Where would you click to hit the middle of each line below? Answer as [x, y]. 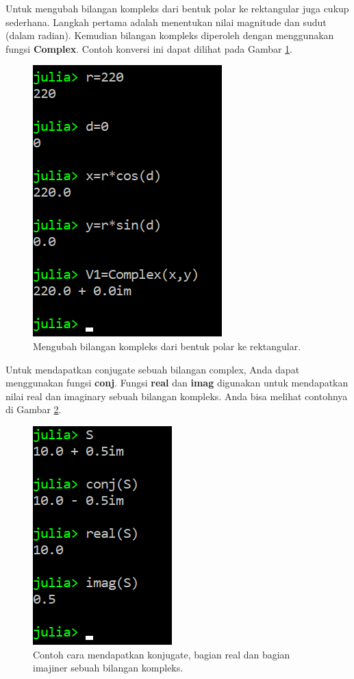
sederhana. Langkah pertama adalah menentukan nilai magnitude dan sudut [166, 22]
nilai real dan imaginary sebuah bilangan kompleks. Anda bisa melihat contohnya [177, 396]
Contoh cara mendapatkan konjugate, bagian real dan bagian [162, 654]
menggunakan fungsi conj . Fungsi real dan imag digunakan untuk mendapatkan [177, 383]
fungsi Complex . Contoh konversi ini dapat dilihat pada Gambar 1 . [149, 48]
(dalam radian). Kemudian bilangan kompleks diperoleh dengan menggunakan [170, 35]
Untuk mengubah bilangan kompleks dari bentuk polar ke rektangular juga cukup [177, 8]
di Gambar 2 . [34, 409]
